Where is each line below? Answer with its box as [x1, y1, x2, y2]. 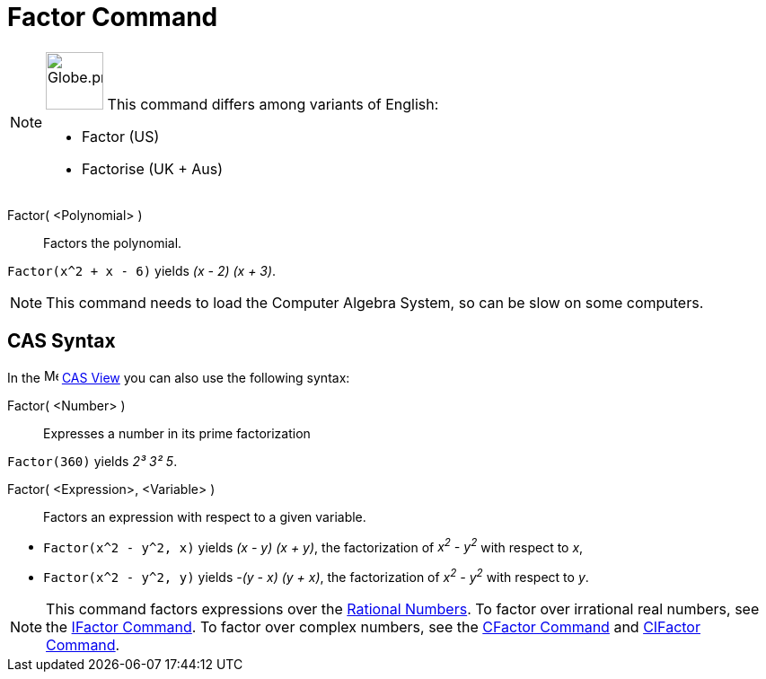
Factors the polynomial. [43, 234, 182, 251]
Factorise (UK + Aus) [82, 159, 224, 178]
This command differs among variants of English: [107, 94, 439, 113]
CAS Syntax [7, 330, 116, 353]
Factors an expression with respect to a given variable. [43, 508, 366, 525]
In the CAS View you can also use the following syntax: [7, 369, 350, 385]
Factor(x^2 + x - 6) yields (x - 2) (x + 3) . [7, 262, 277, 278]
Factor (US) [82, 127, 160, 145]
